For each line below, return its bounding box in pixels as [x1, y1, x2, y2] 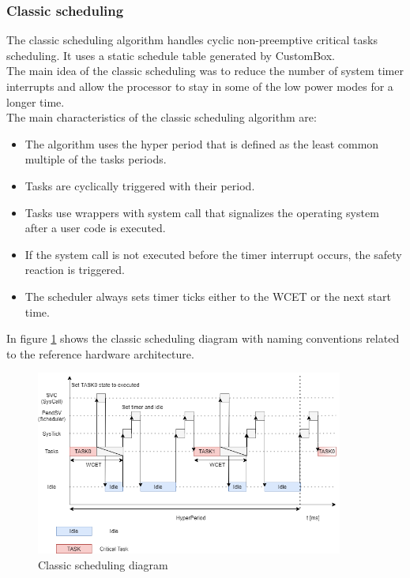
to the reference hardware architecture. [6, 345, 194, 362]
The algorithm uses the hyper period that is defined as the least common [24, 135, 379, 152]
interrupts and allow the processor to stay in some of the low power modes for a [6, 78, 393, 94]
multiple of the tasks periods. [24, 151, 167, 167]
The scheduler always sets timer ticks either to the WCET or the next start [24, 287, 391, 304]
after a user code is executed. [24, 220, 166, 236]
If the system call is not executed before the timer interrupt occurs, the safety [24, 246, 402, 262]
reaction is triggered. [24, 261, 125, 278]
